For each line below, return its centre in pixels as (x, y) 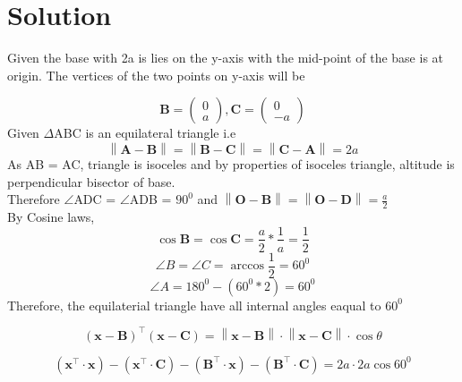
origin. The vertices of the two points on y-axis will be (156, 75)
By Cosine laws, (51, 216)
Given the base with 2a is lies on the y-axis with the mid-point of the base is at (226, 58)
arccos (247, 266)
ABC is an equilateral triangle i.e (145, 133)
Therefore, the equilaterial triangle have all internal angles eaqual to (194, 305)
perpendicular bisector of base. (91, 181)
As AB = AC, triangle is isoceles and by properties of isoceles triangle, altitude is (231, 163)
